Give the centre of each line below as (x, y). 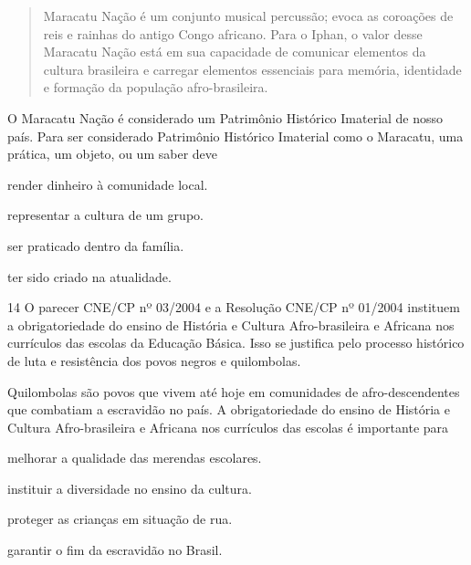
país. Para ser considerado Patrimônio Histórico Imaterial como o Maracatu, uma (235, 136)
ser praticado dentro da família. (96, 245)
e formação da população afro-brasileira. (156, 87)
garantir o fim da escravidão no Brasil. (115, 550)
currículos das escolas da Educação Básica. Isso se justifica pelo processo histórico (236, 343)
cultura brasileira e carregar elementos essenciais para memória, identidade (252, 69)
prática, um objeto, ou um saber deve (112, 154)
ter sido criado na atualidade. (89, 276)
